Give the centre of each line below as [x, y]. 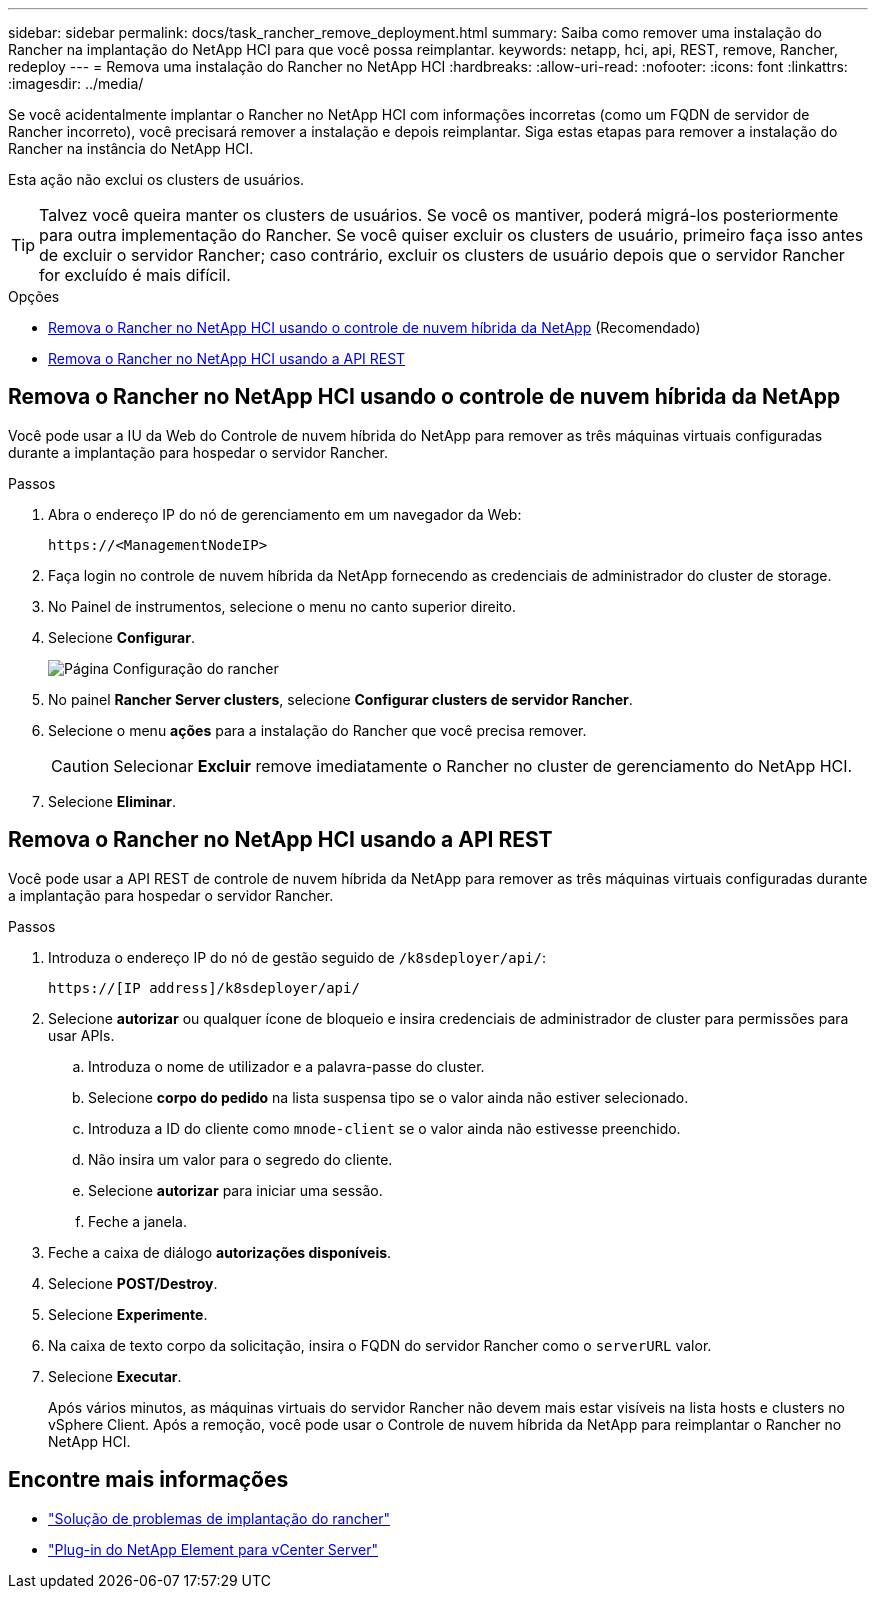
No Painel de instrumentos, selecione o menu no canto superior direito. [282, 606]
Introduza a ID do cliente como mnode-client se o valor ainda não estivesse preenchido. [384, 1128]
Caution [80, 765]
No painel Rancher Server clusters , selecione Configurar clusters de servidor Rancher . [340, 699]
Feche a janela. [138, 1221]
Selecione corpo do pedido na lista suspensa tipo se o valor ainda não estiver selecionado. [388, 1097]
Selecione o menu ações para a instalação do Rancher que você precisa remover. [317, 730]
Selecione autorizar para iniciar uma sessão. [235, 1190]
